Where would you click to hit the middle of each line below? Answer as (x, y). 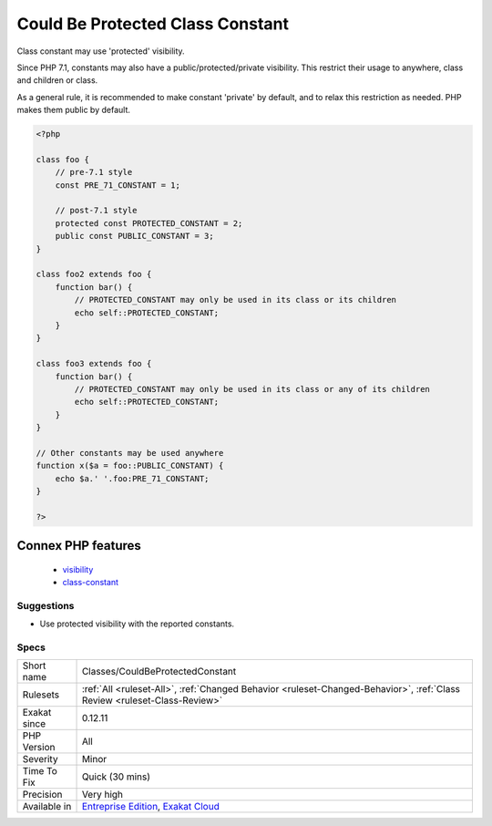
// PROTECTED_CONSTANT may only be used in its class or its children (235, 300)
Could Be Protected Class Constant (153, 24)
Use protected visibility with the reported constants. (137, 624)
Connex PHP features (79, 546)
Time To (40, 771)
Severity (40, 759)
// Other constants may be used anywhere (130, 453)
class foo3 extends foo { (94, 364)
